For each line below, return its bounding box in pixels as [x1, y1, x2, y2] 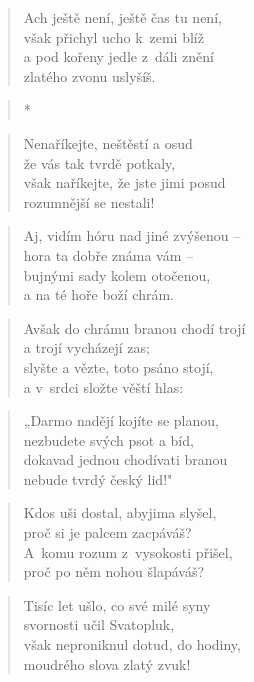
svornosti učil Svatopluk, [23, 614, 175, 635]
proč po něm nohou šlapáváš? [23, 561, 205, 582]
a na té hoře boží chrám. [23, 284, 174, 305]
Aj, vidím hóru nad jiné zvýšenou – [23, 225, 241, 246]
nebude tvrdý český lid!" [23, 468, 173, 489]
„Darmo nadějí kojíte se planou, [23, 410, 219, 431]
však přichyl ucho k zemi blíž [23, 26, 204, 47]
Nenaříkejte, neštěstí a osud [23, 132, 193, 153]
